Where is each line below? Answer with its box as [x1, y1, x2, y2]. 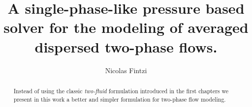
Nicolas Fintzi [105, 65, 147, 75]
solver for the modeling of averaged [3, 17, 249, 37]
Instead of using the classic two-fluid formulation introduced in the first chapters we [13, 86, 229, 95]
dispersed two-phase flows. [34, 36, 218, 56]
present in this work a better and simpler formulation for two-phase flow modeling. [13, 95, 226, 103]
